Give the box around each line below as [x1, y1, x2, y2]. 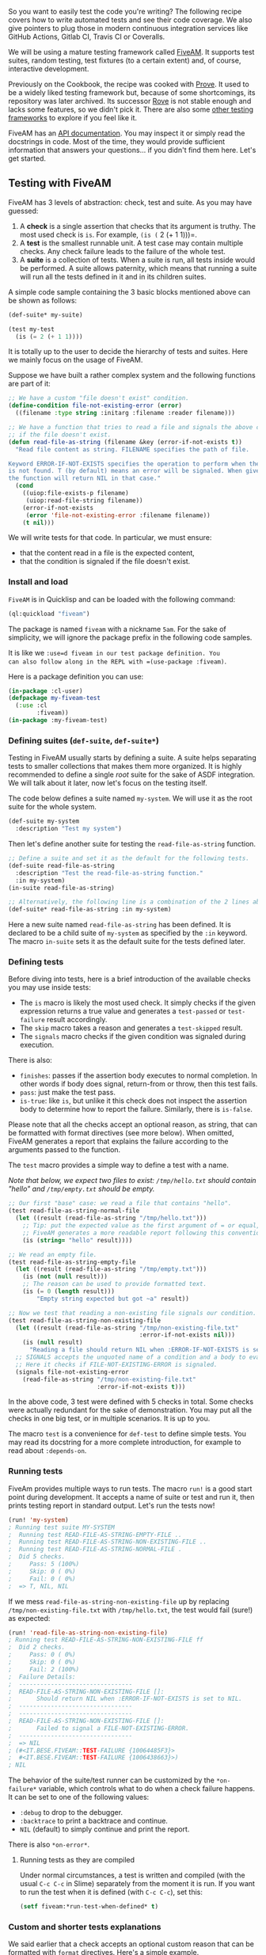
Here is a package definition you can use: [8, 671, 144, 681]
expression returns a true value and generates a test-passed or [19, 1006, 226, 1016]
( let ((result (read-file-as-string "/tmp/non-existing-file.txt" [15, 1324, 239, 1332]
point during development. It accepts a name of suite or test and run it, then [8, 1492, 255, 1501]
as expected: [8, 1613, 51, 1622]
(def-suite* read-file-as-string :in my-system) [8, 906, 172, 914]
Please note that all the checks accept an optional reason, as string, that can [8, 1120, 257, 1129]
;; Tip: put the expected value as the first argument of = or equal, [22, 1222, 260, 1230]
